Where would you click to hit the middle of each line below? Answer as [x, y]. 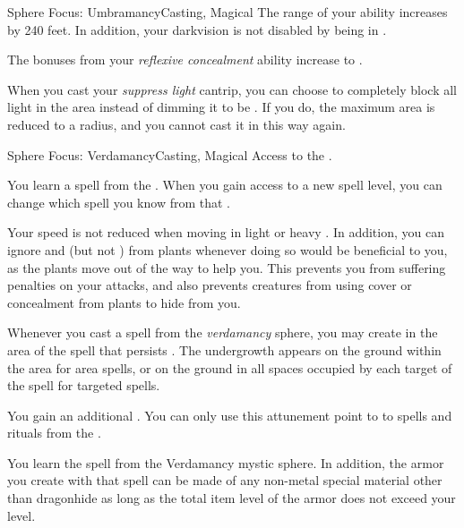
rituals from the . [54, 433]
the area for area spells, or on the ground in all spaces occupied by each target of [230, 367]
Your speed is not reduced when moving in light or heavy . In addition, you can [226, 232]
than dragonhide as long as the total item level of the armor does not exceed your [232, 498]
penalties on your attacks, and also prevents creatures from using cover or [210, 285]
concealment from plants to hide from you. [124, 302]
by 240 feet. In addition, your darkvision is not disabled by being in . [197, 29]
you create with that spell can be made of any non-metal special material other [225, 480]
